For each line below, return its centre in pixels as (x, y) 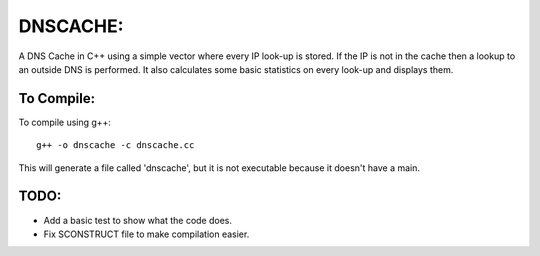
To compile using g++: (65, 122)
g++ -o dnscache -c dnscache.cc (115, 145)
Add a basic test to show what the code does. (138, 220)
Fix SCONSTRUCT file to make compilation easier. (146, 234)
